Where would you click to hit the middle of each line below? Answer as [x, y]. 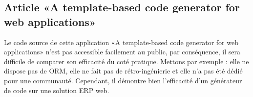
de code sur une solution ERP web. [57, 90]
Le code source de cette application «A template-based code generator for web [121, 42]
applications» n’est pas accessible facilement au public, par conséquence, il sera [122, 52]
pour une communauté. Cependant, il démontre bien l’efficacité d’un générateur [123, 80]
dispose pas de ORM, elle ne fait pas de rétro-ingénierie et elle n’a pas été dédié [123, 71]
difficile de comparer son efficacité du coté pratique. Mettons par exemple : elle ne [126, 61]
